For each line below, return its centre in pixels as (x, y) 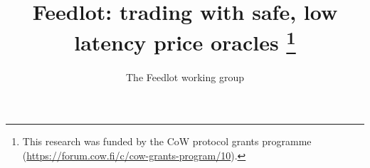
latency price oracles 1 (185, 41)
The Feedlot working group (185, 77)
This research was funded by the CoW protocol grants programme (167, 141)
